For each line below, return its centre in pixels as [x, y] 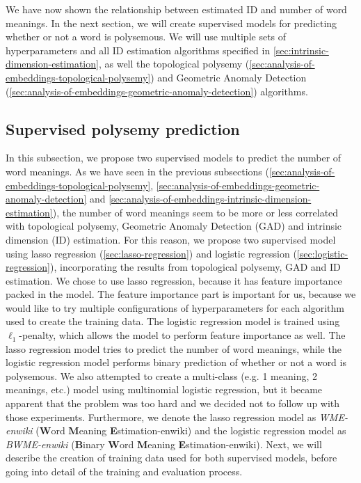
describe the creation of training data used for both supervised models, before [171, 458]
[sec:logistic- [322, 253]
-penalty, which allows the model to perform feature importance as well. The [182, 335]
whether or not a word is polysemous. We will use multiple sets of [146, 37]
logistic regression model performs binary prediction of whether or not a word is [176, 362]
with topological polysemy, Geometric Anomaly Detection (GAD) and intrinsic [174, 226]
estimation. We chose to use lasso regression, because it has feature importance [174, 280]
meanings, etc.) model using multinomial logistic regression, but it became [164, 389]
